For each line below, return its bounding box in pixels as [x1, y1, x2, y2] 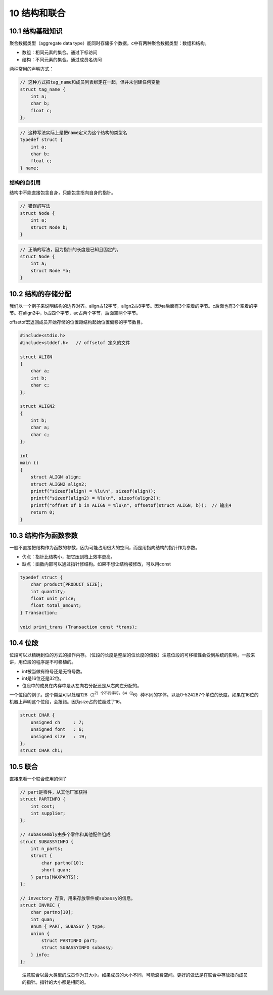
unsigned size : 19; [30, 733, 87, 739]
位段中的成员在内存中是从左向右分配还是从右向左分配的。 [22, 682, 142, 688]
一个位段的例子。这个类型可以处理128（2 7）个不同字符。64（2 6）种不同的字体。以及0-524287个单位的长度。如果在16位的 [9, 691, 259, 697]
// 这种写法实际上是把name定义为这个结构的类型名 [20, 129, 127, 135]
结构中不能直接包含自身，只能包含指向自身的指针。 [9, 189, 116, 196]
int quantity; [30, 589, 66, 594]
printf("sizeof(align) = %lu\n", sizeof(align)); [30, 488, 156, 494]
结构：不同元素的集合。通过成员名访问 [22, 56, 102, 63]
